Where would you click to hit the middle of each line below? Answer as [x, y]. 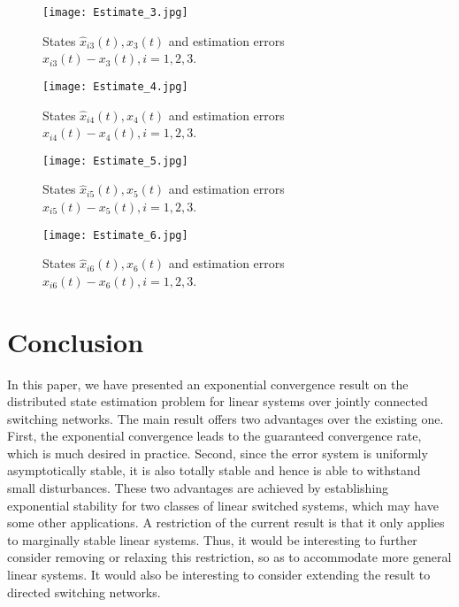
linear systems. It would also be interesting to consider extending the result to [219, 575]
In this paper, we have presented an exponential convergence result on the [208, 384]
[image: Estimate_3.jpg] [115, 12]
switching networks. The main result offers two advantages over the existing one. [226, 418]
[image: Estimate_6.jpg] [115, 235]
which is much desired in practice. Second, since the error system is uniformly [218, 453]
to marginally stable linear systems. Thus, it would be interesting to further [212, 539]
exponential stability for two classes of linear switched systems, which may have [223, 505]
